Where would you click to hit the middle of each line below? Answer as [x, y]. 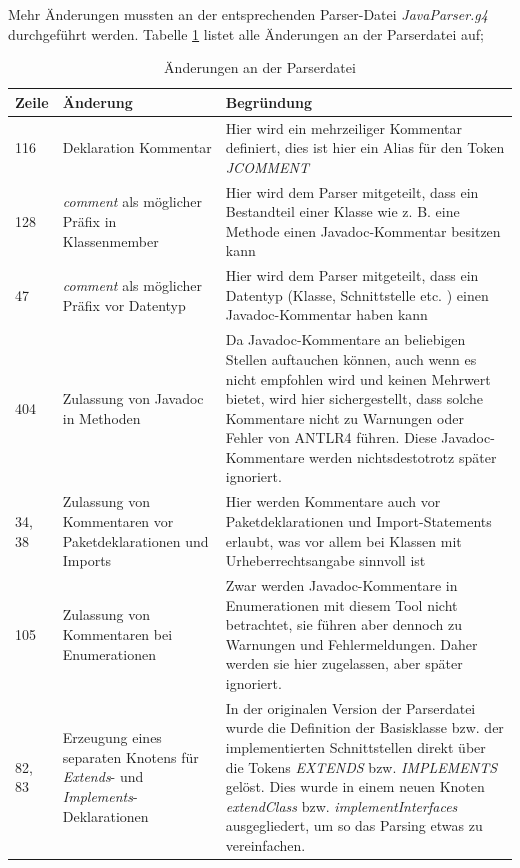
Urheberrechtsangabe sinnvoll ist [325, 560]
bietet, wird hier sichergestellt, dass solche [354, 398]
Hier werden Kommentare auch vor [333, 501]
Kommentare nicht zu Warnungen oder [344, 417]
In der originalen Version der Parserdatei [350, 707]
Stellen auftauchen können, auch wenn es [351, 358]
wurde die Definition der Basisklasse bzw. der [364, 727]
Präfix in [89, 221]
